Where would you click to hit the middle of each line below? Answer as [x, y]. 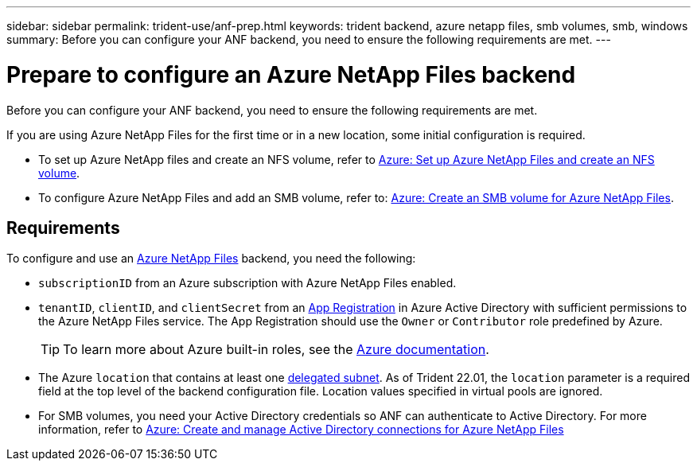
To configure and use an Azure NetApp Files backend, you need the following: [211, 259]
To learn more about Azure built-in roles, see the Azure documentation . [276, 350]
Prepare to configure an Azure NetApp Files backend [291, 74]
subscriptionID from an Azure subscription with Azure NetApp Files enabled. [247, 283]
